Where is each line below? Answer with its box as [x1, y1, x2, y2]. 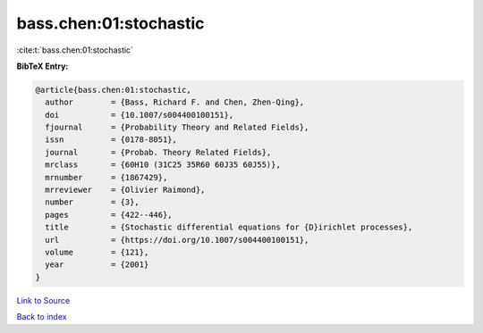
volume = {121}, [45, 247, 149, 257]
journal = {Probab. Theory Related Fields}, [45, 147, 272, 157]
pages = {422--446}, [45, 210, 174, 220]
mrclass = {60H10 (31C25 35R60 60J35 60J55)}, [45, 160, 281, 170]
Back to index [16, 312, 67, 322]
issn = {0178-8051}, [45, 135, 178, 145]
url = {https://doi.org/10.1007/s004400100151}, [45, 235, 309, 245]
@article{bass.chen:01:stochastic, [35, 85, 191, 95]
